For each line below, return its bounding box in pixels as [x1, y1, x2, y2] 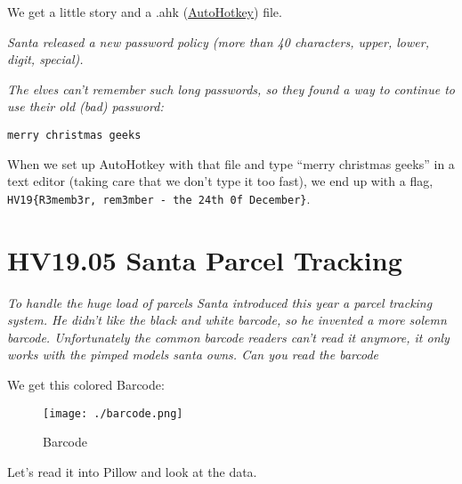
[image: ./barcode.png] [43, 407, 183, 420]
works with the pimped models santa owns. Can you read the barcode [7, 345, 379, 364]
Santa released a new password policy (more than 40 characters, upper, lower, [7, 32, 429, 51]
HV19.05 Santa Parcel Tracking [7, 241, 402, 278]
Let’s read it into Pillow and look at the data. [7, 462, 257, 480]
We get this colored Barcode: [7, 375, 165, 393]
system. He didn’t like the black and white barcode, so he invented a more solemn [7, 311, 447, 329]
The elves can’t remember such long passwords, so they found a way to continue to [7, 79, 455, 98]
